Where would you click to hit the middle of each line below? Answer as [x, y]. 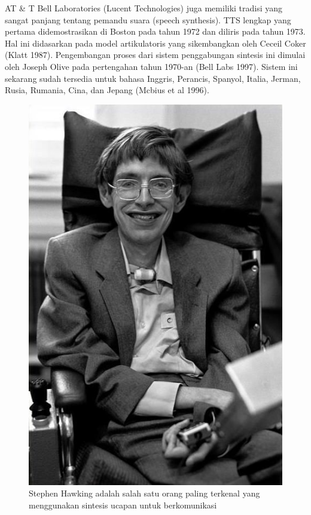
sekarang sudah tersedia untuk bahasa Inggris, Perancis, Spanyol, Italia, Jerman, [153, 78]
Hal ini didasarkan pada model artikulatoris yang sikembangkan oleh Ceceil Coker [155, 43]
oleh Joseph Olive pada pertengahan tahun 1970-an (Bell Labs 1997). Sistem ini [151, 66]
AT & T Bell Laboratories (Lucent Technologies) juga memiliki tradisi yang [144, 8]
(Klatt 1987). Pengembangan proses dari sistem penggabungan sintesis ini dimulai [155, 55]
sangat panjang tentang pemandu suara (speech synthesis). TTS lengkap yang [148, 19]
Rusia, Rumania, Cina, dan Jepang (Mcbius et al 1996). [107, 90]
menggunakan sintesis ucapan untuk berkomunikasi [123, 505]
